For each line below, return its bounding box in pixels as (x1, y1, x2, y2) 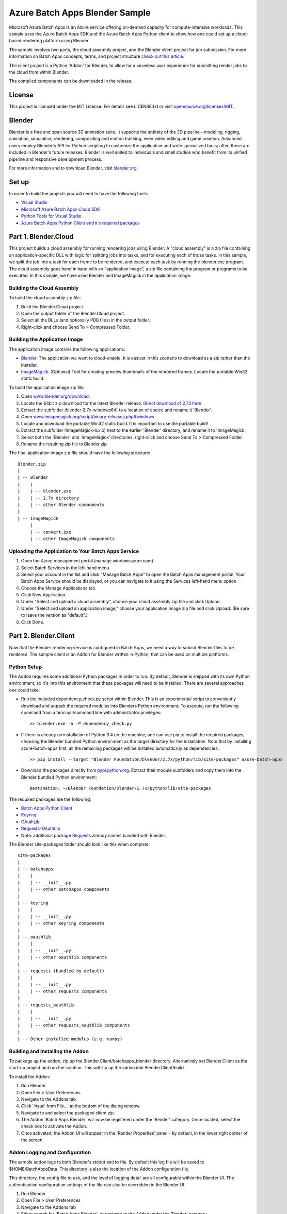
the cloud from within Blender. (9, 69, 69, 75)
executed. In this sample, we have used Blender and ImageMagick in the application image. (9, 272, 191, 278)
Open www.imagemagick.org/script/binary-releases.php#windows (21, 414, 155, 420)
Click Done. (21, 619, 45, 625)
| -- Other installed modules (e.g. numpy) (17, 1036, 123, 1042)
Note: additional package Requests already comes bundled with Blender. (21, 832, 167, 838)
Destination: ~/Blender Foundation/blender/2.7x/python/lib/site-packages (30, 786, 211, 791)
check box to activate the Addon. (21, 1123, 87, 1129)
